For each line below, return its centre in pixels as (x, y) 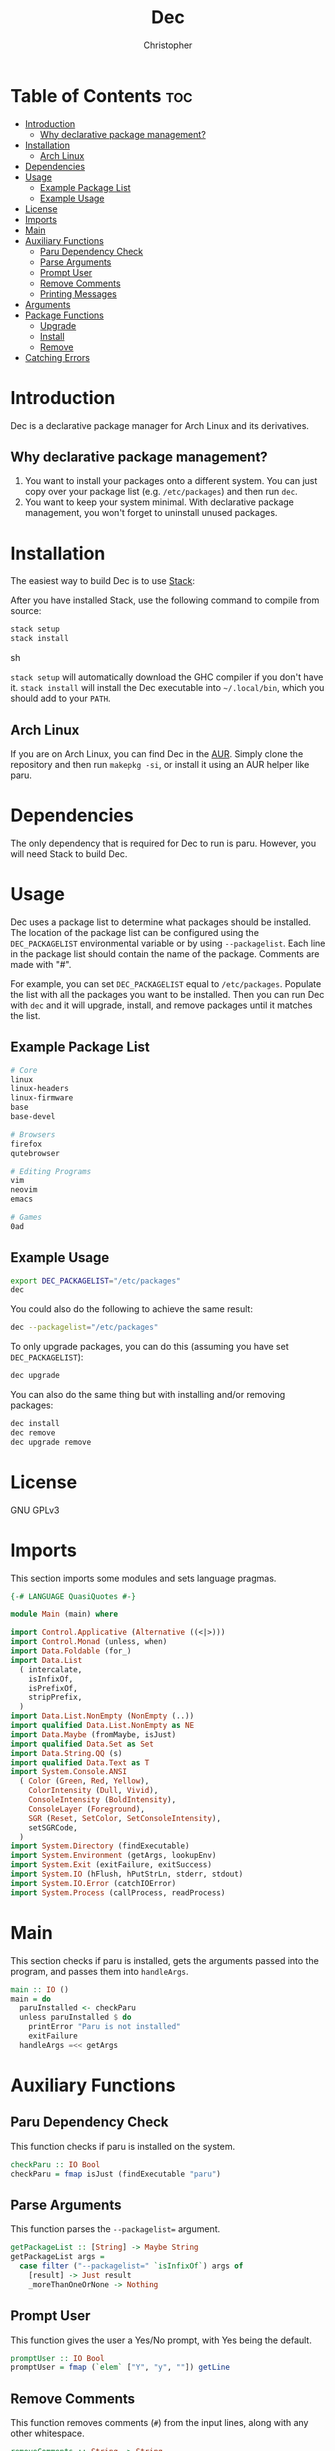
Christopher (168, 45)
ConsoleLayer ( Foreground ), (86, 1809)
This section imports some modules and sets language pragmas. (143, 1578)
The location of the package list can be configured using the (135, 932)
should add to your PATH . (61, 698)
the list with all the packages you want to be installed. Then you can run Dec (167, 994)
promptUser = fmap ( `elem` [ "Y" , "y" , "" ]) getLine (120, 2367)
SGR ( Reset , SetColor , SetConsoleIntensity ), (125, 1818)
